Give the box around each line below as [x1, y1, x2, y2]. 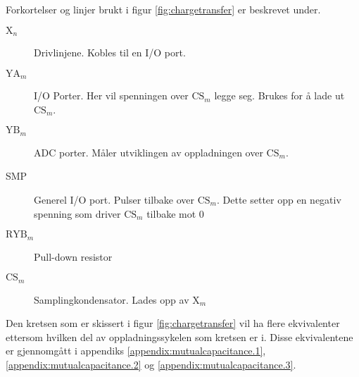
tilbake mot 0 [146, 206, 204, 221]
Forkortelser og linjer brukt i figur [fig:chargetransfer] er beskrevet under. [6, 2, 321, 16]
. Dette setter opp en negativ [217, 192, 341, 206]
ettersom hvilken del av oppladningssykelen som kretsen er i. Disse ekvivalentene [6, 329, 353, 344]
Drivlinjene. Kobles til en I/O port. [34, 45, 186, 60]
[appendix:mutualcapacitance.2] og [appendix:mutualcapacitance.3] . [6, 357, 296, 371]
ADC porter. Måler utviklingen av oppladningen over [34, 144, 263, 159]
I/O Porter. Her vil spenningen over [34, 88, 189, 103]
